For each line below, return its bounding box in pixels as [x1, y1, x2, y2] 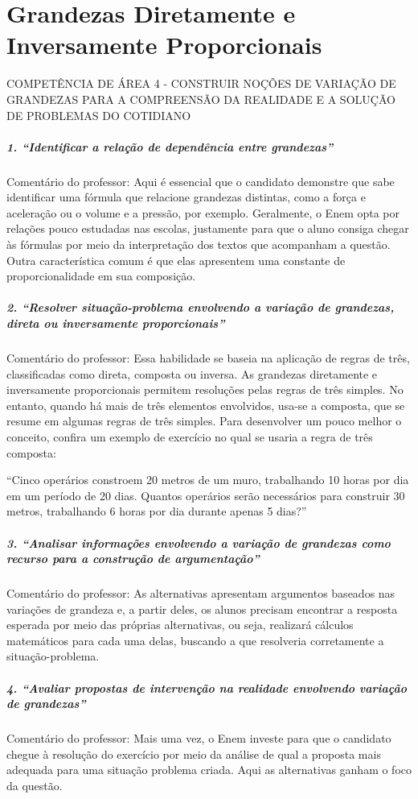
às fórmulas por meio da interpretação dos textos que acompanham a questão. [6, 236, 391, 253]
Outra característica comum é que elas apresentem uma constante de [6, 251, 346, 268]
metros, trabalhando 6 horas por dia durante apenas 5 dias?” [6, 503, 307, 520]
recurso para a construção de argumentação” [6, 550, 260, 567]
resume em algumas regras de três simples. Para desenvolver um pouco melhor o [6, 412, 402, 429]
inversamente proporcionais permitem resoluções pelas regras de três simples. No [6, 381, 404, 398]
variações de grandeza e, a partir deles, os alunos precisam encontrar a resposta [6, 600, 398, 617]
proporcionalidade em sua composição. [6, 267, 196, 284]
